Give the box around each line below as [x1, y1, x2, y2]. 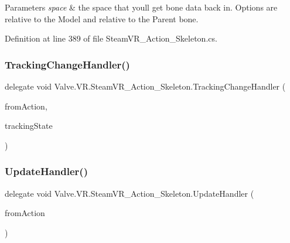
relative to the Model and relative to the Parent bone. [5, 12, 199, 25]
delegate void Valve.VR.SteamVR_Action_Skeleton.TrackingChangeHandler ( [5, 80, 286, 92]
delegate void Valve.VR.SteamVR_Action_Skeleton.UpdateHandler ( [5, 187, 254, 199]
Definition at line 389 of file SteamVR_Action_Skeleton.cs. [5, 32, 217, 45]
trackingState [5, 119, 53, 132]
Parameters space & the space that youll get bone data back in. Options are [5, 1, 278, 13]
